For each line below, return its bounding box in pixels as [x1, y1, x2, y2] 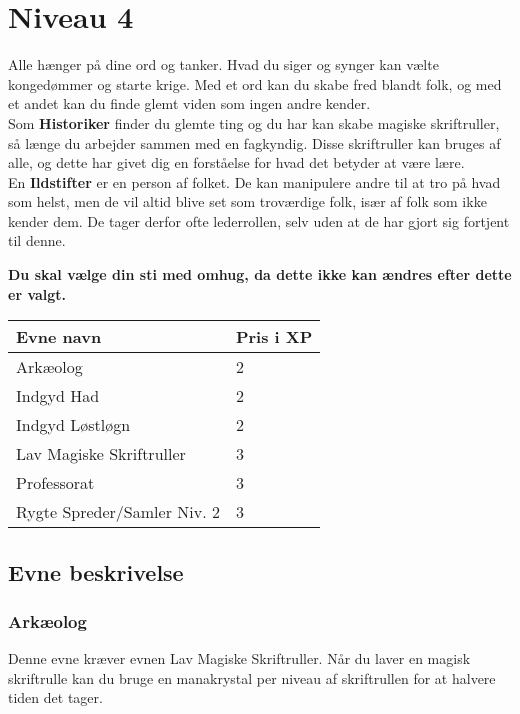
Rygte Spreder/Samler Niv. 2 [16, 500, 220, 524]
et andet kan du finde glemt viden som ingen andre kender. [8, 93, 371, 114]
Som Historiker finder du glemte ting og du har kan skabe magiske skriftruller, [8, 112, 500, 133]
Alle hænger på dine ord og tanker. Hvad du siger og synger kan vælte [8, 54, 439, 75]
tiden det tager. [8, 687, 103, 708]
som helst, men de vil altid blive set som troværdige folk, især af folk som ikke [8, 191, 487, 212]
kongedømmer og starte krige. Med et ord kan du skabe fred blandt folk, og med [8, 73, 502, 94]
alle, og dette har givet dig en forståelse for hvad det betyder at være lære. [8, 152, 465, 173]
